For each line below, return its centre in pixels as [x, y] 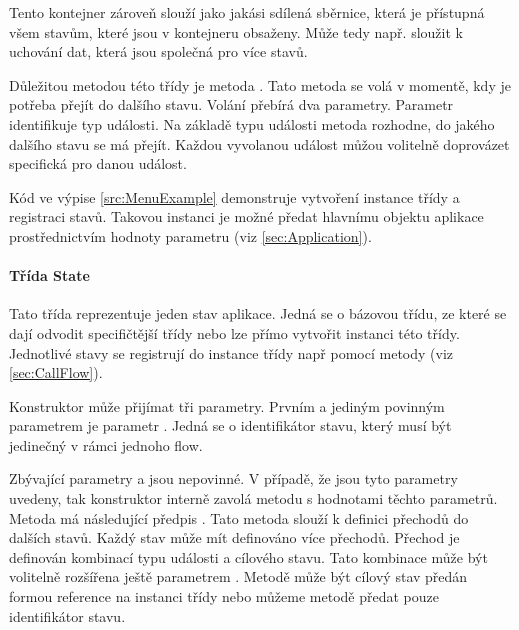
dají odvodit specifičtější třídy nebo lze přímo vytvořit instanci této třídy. [234, 332]
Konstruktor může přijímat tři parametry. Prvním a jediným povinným [227, 405]
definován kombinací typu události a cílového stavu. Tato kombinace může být [248, 556]
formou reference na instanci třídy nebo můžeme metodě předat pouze [224, 596]
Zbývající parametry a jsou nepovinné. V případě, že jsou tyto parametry [233, 478]
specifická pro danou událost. [98, 163]
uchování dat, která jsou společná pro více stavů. [158, 51]
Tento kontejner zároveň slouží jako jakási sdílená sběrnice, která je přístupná [247, 12]
